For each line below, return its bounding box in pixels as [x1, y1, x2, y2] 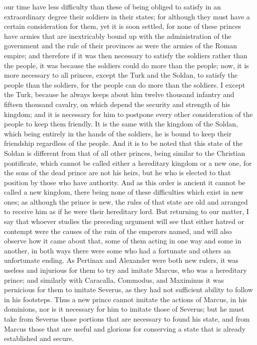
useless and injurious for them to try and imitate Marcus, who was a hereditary [4, 265, 247, 275]
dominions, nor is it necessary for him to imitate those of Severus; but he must [4, 304, 245, 314]
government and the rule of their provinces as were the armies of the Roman [4, 40, 237, 51]
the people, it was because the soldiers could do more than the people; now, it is [4, 60, 249, 70]
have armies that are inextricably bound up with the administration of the [4, 30, 232, 41]
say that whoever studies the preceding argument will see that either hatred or [4, 216, 244, 227]
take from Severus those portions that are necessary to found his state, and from [4, 314, 250, 324]
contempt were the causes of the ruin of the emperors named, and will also [4, 226, 232, 236]
